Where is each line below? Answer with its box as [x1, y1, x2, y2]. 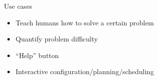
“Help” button [15, 50, 59, 60]
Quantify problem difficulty [15, 34, 98, 44]
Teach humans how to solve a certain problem [15, 17, 154, 27]
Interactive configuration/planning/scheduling [15, 66, 154, 77]
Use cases [4, 1, 32, 11]
